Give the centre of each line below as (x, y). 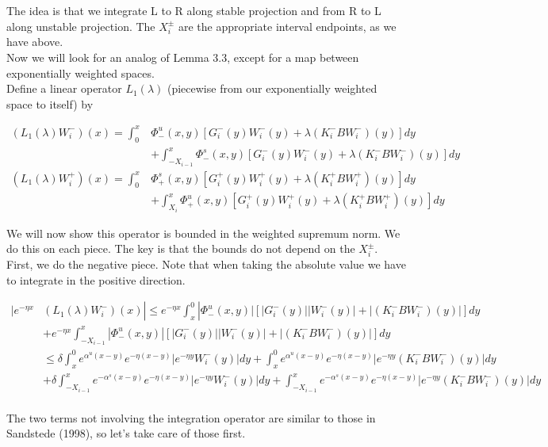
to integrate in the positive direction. (96, 279)
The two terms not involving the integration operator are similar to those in (191, 417)
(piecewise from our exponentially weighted (272, 88)
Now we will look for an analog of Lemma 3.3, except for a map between (183, 57)
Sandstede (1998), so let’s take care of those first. (126, 433)
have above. (35, 42)
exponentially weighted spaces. (80, 73)
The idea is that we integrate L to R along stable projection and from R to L (194, 10)
